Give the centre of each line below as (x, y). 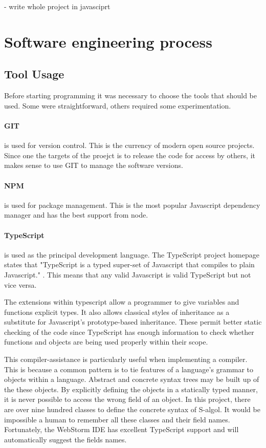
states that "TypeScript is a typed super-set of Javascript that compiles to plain (129, 264)
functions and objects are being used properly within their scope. (106, 342)
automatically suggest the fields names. (65, 439)
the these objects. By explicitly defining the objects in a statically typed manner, (131, 389)
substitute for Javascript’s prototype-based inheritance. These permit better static (133, 322)
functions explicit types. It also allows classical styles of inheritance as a (117, 312)
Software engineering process (108, 41)
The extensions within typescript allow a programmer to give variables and (122, 302)
